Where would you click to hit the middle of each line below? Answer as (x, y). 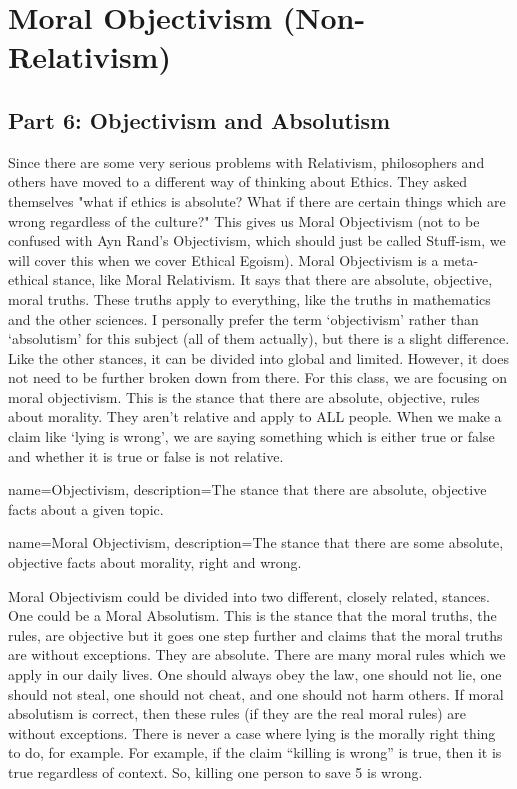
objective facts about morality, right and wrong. (155, 562)
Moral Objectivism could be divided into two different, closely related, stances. (249, 595)
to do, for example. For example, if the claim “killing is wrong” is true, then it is (255, 752)
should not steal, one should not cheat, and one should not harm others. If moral (256, 693)
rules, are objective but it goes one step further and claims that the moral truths (255, 634)
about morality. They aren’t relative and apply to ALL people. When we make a (255, 416)
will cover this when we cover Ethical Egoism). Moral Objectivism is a (223, 259)
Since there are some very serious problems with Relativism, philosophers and (246, 161)
